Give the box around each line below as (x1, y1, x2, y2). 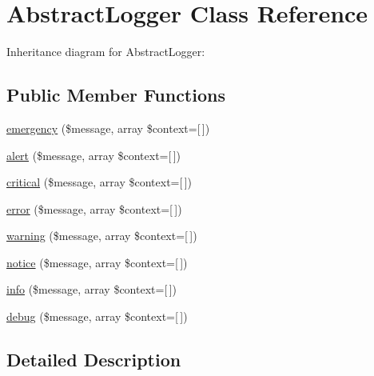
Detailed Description (6, 347, 181, 372)
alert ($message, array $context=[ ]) (6, 146, 181, 163)
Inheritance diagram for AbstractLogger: (6, 43, 205, 60)
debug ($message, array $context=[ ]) (6, 308, 188, 325)
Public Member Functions (6, 82, 225, 107)
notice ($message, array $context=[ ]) (6, 254, 188, 270)
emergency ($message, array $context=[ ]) (6, 119, 210, 136)
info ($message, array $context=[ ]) (6, 281, 177, 298)
